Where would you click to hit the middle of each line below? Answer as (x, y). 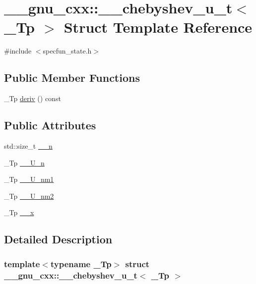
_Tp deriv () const (32, 98)
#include (18, 51)
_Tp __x (19, 212)
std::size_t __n (28, 145)
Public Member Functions (72, 78)
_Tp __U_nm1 (29, 179)
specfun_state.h (67, 51)
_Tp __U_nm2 (29, 196)
